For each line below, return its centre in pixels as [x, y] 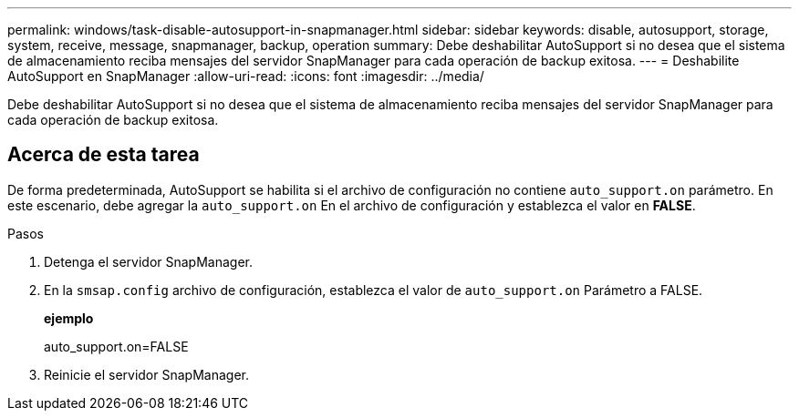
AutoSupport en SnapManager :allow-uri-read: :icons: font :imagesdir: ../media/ [246, 76]
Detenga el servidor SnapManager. [148, 261]
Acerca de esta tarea [104, 155]
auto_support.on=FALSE [116, 346]
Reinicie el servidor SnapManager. [146, 374]
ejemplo [69, 318]
